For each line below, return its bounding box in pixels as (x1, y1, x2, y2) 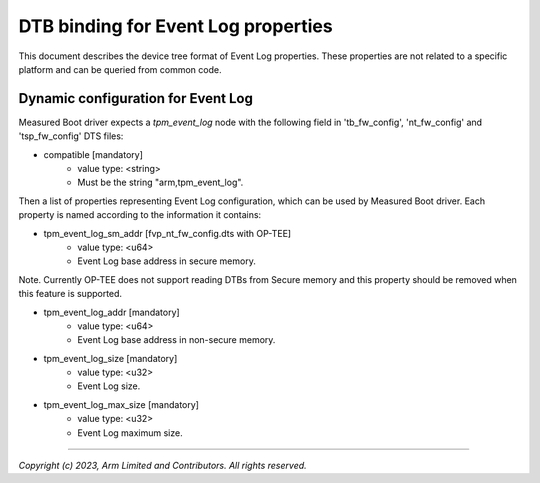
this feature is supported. (18, 288, 123, 300)
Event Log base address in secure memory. (77, 255, 257, 267)
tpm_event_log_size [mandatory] (43, 352, 178, 364)
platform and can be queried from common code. (18, 63, 222, 75)
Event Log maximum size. (77, 426, 184, 439)
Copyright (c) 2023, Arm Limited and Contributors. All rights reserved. (18, 460, 307, 472)
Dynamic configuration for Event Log (18, 90, 254, 107)
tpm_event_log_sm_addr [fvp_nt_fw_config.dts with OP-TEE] (43, 227, 292, 239)
